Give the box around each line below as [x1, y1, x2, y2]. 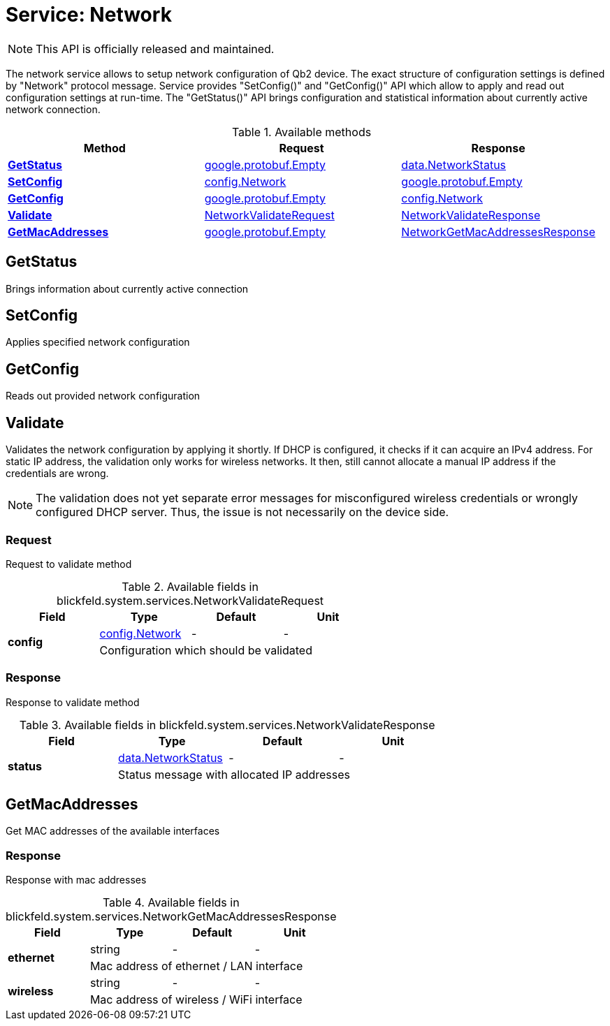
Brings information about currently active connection [6, 282, 249, 295]
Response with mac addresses [6, 874, 147, 886]
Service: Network [6, 3, 172, 27]
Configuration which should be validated [99, 643, 312, 657]
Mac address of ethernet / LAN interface [89, 959, 303, 974]
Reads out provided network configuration [6, 390, 201, 402]
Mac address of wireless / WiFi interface [89, 992, 303, 1007]
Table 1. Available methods [231, 124, 372, 139]
